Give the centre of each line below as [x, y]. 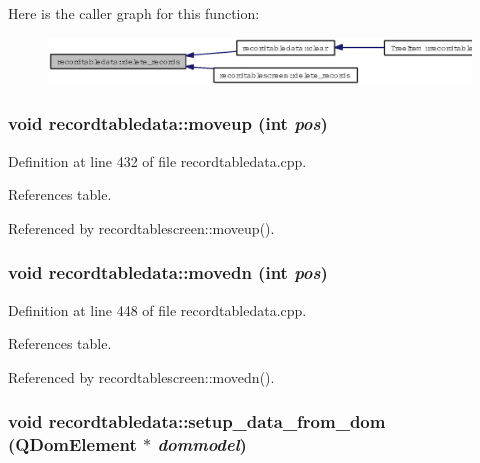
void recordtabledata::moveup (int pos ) [168, 123]
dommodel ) [202, 444]
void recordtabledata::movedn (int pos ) [168, 272]
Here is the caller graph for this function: [134, 13]
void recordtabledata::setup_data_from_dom [197, 421]
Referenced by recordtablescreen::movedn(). [141, 376]
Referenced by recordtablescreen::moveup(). [141, 227]
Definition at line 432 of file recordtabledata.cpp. [157, 160]
